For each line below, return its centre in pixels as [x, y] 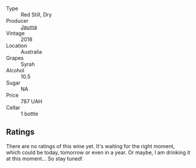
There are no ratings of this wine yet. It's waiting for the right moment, [91, 146]
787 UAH [32, 101]
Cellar [13, 108]
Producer [17, 21]
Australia [31, 52]
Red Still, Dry [36, 15]
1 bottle [30, 114]
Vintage [16, 33]
